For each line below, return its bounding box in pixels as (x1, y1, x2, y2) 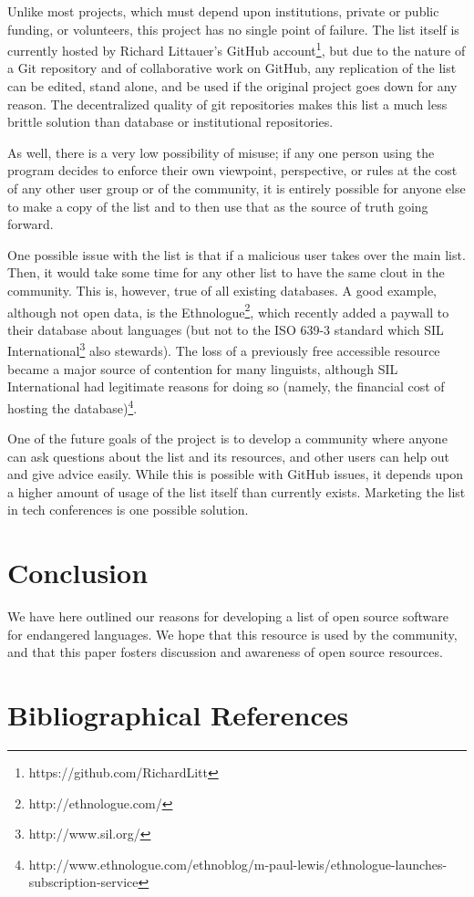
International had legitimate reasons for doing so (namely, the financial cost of (7, 377, 445, 396)
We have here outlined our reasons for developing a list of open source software (7, 607, 448, 626)
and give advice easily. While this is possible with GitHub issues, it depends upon (7, 464, 464, 484)
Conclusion (7, 554, 149, 591)
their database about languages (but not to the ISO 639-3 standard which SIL (7, 319, 444, 339)
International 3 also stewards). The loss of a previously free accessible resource (7, 339, 440, 360)
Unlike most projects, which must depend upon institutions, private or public (7, 2, 439, 20)
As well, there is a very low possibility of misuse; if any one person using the (7, 142, 435, 162)
